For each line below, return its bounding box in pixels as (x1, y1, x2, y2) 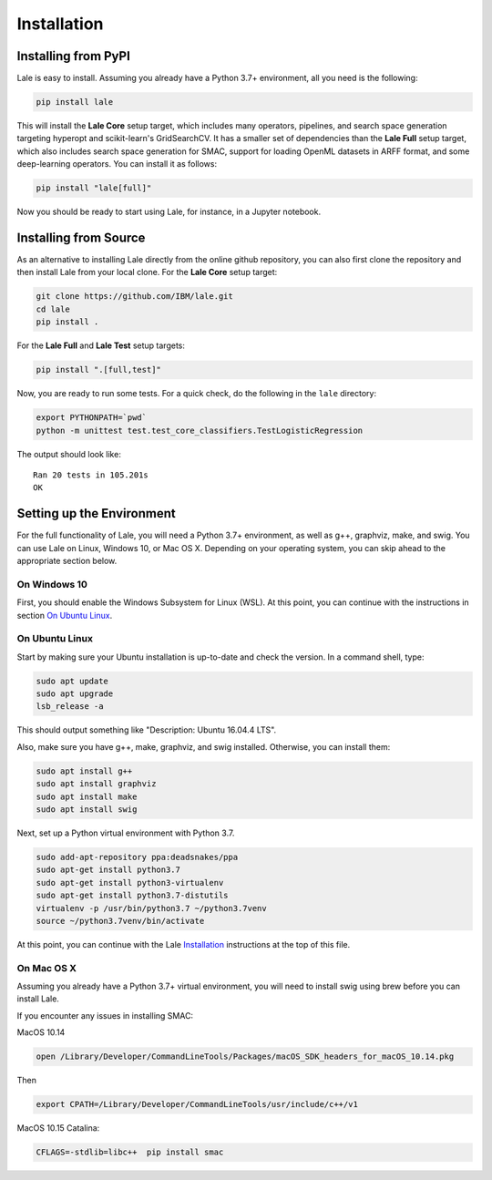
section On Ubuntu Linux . (16, 610, 113, 621)
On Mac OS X (16, 961, 77, 974)
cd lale (36, 303, 70, 314)
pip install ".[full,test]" (36, 364, 161, 375)
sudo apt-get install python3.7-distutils (36, 890, 229, 901)
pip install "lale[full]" (36, 183, 152, 193)
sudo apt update (36, 675, 109, 686)
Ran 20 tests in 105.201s (33, 469, 149, 480)
